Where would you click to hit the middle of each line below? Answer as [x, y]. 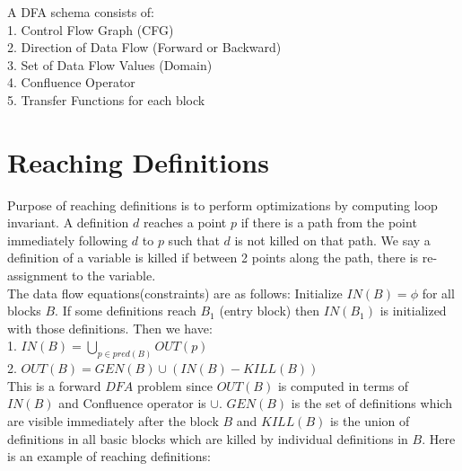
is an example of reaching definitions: [109, 456]
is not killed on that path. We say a [332, 240]
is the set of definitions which [371, 403]
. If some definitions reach [126, 311]
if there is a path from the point [329, 222]
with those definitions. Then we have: [110, 328]
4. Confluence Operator [71, 82]
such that [194, 240]
